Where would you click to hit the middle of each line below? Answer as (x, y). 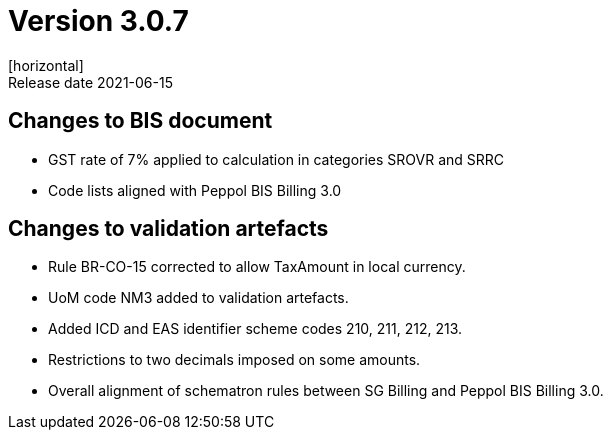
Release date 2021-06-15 (90, 82)
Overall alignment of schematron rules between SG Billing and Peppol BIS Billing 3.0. (326, 391)
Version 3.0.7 (98, 21)
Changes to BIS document (140, 121)
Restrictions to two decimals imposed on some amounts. (234, 360)
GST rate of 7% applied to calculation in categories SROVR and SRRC (276, 159)
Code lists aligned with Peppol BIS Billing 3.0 (195, 190)
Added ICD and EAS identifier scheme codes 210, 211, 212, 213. (255, 329)
